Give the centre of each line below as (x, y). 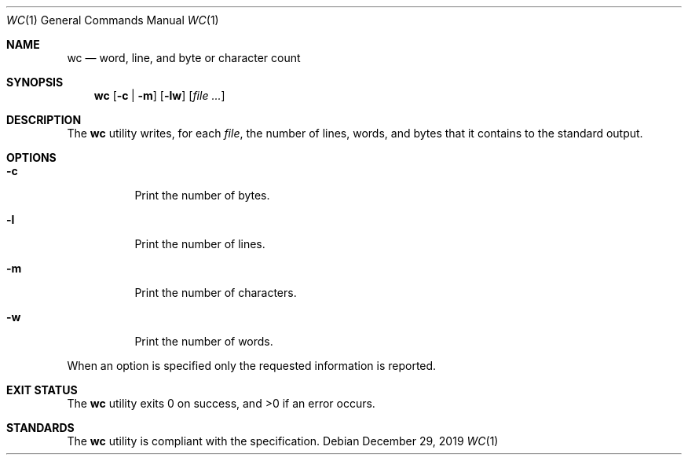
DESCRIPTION (44, 120)
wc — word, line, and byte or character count (184, 58)
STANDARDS (40, 428)
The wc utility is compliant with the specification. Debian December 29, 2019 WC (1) (283, 441)
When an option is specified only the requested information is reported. (252, 366)
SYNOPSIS (35, 82)
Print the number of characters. (216, 293)
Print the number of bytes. (202, 195)
